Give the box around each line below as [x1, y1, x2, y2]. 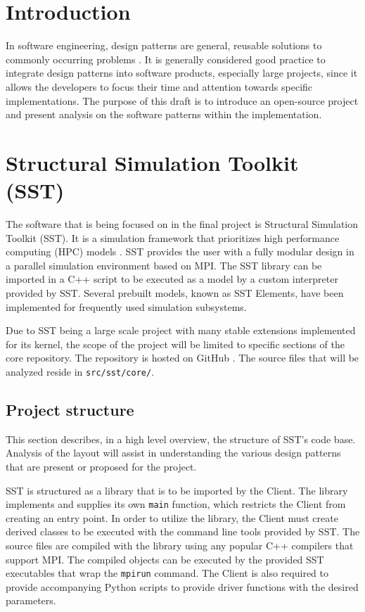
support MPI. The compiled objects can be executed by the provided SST [6, 552, 324, 566]
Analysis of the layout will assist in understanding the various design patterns [6, 445, 341, 460]
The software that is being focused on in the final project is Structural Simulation [6, 217, 359, 231]
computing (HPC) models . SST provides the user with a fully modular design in [6, 244, 354, 259]
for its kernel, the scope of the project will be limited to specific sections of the [6, 336, 345, 351]
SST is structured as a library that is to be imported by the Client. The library [6, 483, 348, 497]
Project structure [6, 398, 134, 420]
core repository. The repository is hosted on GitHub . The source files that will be [6, 350, 359, 365]
